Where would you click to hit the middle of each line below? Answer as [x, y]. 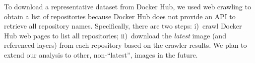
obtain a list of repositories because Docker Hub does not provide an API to [120, 16]
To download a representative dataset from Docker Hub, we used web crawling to [127, 6]
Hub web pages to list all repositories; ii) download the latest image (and [115, 35]
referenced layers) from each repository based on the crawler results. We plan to [126, 45]
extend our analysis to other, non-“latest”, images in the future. [101, 54]
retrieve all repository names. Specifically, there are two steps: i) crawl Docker [123, 26]
